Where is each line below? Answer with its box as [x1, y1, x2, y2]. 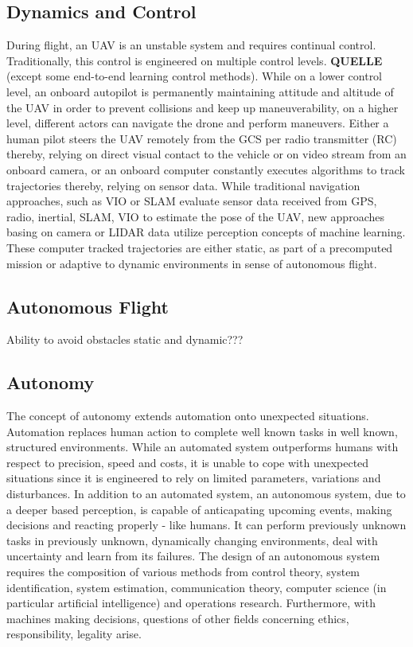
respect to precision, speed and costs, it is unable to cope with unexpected [6, 454, 369, 470]
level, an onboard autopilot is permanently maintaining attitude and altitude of [6, 83, 394, 99]
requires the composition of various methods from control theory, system [6, 563, 360, 580]
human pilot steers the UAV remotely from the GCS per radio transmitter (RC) [6, 130, 397, 146]
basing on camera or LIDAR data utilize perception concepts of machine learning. [6, 224, 406, 240]
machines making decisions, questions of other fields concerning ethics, [6, 610, 349, 626]
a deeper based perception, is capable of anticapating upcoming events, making [6, 501, 392, 517]
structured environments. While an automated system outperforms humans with [6, 438, 399, 455]
